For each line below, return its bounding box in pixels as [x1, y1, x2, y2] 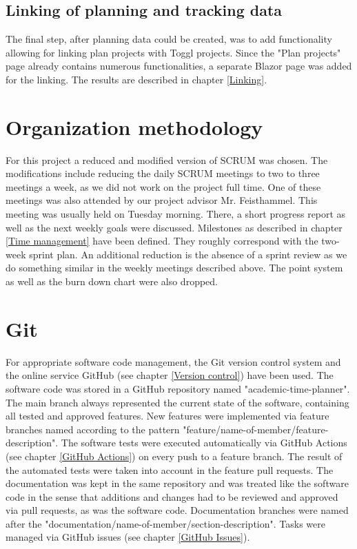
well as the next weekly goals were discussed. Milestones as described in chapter [6, 220, 343, 234]
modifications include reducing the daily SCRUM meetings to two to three [6, 166, 320, 180]
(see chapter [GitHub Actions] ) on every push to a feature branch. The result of [6, 448, 343, 463]
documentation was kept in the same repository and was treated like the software [6, 476, 349, 490]
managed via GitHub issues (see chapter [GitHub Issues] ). [6, 530, 250, 544]
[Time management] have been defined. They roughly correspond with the [6, 234, 318, 248]
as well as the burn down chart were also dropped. [6, 274, 218, 289]
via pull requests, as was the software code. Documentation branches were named [6, 503, 349, 517]
